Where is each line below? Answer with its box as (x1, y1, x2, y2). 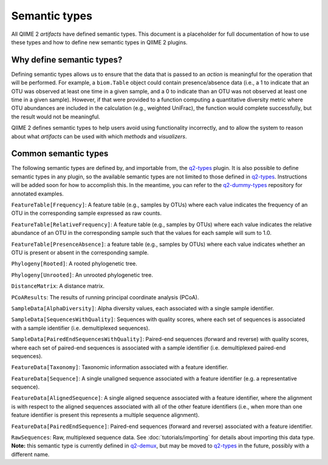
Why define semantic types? (11, 55, 123, 65)
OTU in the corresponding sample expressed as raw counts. (11, 209, 162, 217)
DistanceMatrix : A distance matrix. (11, 282, 104, 290)
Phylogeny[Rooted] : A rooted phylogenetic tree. (11, 260, 138, 267)
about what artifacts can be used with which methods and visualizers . (11, 132, 187, 140)
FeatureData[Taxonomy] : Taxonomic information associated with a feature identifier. (11, 364, 229, 371)
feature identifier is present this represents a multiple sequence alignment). (11, 412, 200, 419)
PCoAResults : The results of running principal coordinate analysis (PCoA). (11, 293, 199, 300)
